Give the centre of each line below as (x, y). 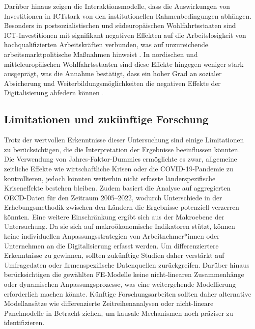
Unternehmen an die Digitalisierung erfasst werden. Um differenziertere (111, 245)
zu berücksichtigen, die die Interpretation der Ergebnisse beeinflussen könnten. (122, 149)
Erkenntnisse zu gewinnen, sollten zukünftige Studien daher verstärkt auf (114, 255)
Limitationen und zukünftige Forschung (106, 119)
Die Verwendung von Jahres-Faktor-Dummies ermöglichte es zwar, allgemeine (121, 159)
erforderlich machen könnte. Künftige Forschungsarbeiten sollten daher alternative (128, 293)
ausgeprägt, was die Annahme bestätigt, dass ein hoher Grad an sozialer (113, 73)
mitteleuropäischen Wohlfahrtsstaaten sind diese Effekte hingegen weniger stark (124, 64)
